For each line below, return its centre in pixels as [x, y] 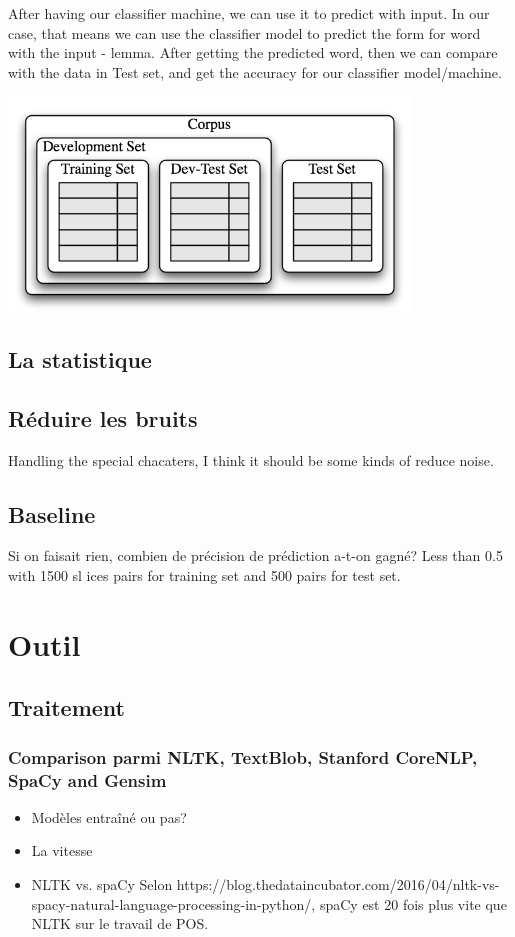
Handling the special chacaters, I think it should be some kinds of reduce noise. [251, 459]
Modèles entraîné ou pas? [109, 816]
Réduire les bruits [103, 417]
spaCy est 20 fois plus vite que [413, 903]
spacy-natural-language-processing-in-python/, [173, 903]
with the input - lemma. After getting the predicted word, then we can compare [253, 52]
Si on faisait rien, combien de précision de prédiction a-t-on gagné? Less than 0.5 [255, 555]
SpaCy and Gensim [87, 779]
